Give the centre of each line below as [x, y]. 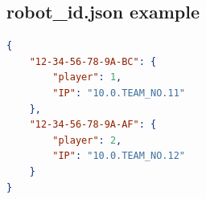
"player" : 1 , [87, 77]
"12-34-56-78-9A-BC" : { [93, 61]
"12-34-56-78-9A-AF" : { [93, 125]
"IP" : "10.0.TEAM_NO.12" [119, 156]
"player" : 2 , [87, 140]
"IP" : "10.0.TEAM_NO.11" [119, 93]
